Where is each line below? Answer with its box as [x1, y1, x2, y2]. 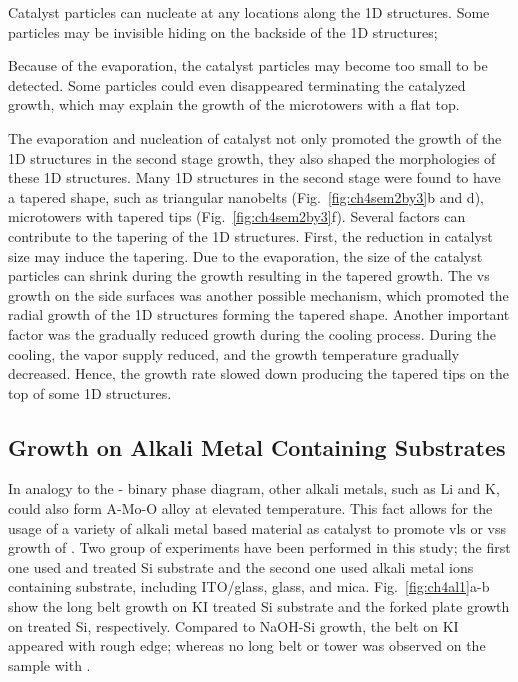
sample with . [8, 654, 91, 675]
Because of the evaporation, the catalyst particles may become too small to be [8, 55, 488, 76]
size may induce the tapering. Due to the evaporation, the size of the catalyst [8, 245, 483, 266]
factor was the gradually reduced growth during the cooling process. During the [8, 323, 497, 344]
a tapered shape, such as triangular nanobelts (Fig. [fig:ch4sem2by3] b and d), [8, 186, 484, 207]
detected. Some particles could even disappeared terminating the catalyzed [8, 74, 466, 95]
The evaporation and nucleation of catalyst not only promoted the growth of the [8, 127, 502, 148]
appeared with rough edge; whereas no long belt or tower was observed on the [8, 635, 486, 656]
